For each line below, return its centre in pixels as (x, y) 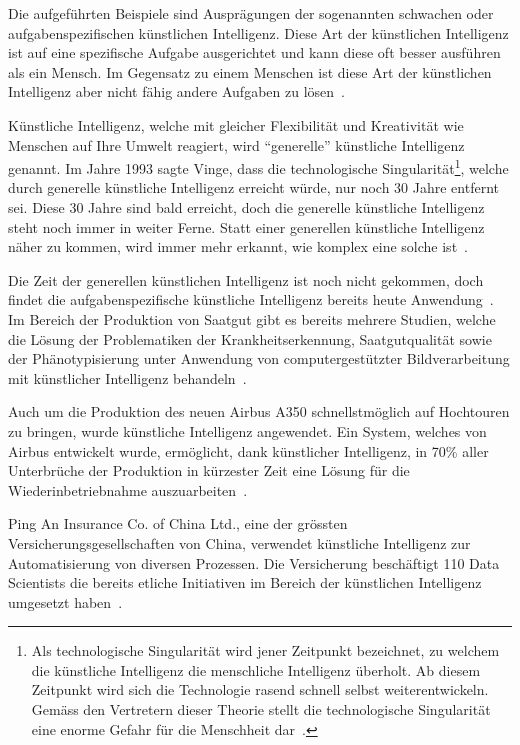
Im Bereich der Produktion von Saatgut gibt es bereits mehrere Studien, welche (252, 318)
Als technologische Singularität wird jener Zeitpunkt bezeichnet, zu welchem (265, 650)
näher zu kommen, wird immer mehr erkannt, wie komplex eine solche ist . (238, 246)
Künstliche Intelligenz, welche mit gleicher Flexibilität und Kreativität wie (236, 124)
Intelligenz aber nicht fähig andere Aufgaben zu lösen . (176, 91)
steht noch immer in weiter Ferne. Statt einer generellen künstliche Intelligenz (246, 226)
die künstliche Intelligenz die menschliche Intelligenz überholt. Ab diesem (256, 669)
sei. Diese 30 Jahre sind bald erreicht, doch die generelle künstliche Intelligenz (246, 207)
